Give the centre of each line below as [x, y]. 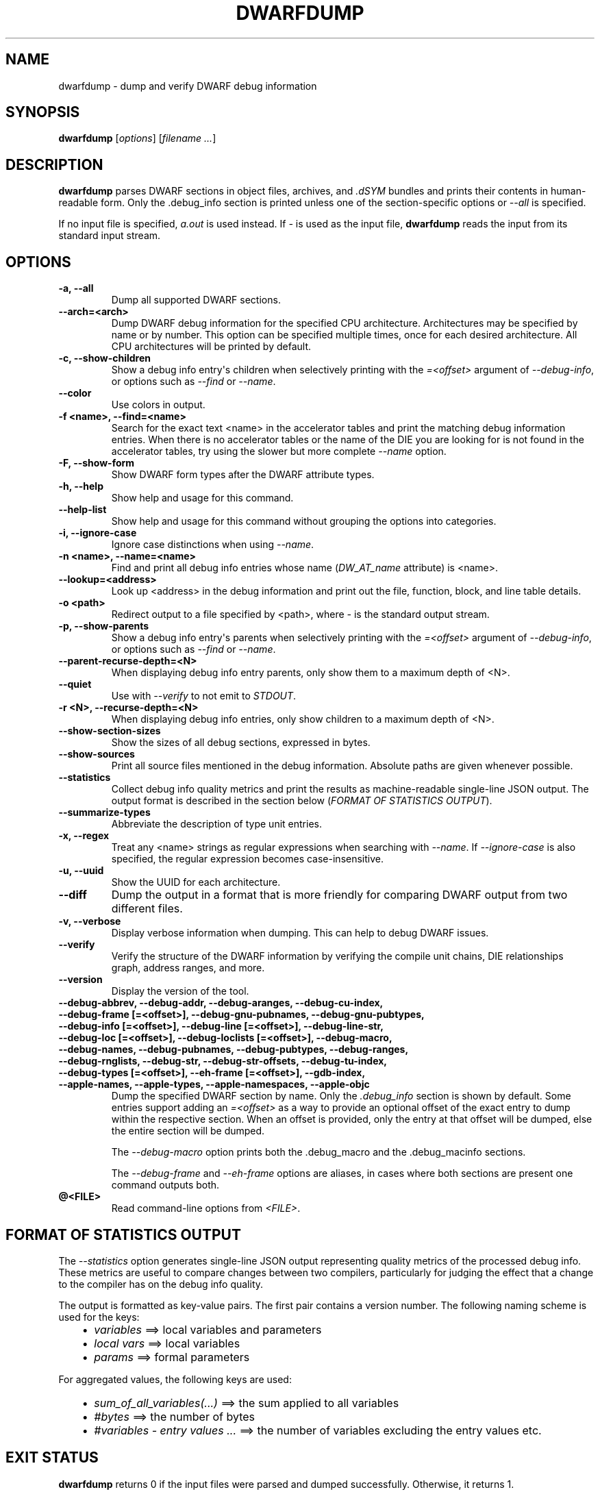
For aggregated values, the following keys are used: [175, 1379]
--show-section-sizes [110, 731]
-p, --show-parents [104, 626]
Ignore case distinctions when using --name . [213, 545]
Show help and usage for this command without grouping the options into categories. [304, 521]
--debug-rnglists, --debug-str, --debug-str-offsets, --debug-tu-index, [223, 1061]
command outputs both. [165, 1185]
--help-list [83, 510]
